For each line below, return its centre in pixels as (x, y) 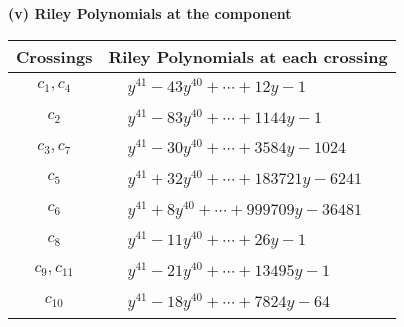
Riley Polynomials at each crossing (248, 56)
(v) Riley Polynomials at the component (150, 13)
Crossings (54, 56)
